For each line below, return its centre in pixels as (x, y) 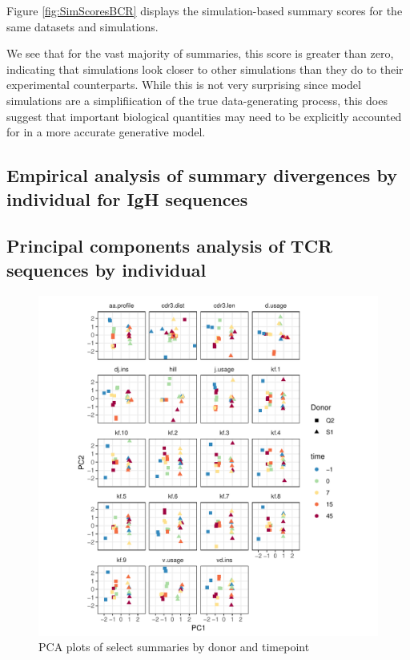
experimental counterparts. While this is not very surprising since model (184, 85)
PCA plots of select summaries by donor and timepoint (174, 647)
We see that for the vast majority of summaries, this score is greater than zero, (200, 53)
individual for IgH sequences (127, 198)
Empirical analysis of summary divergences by (202, 175)
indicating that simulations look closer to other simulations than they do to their (205, 69)
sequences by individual (107, 269)
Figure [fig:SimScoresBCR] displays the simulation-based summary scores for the (205, 10)
